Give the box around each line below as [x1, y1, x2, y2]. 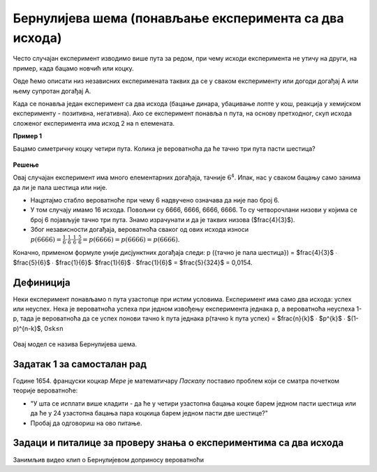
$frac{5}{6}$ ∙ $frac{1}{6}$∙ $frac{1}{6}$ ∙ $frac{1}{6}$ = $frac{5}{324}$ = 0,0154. [13, 258, 253, 267]
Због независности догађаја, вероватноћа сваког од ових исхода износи [30, 226, 249, 234]
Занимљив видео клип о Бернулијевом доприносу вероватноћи [13, 455, 205, 464]
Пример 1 [13, 132, 42, 140]
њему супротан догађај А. [13, 87, 91, 95]
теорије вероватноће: [13, 386, 78, 394]
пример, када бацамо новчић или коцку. [13, 64, 134, 73]
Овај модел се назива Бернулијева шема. [13, 340, 138, 348]
